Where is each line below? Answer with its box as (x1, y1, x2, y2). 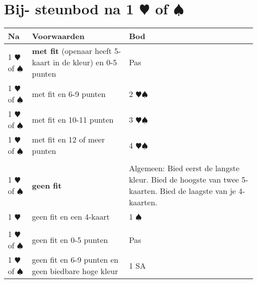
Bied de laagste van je (160, 185, 236, 197)
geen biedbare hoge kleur (32, 265, 118, 277)
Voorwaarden (32, 30, 85, 42)
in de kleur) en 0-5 (53, 56, 117, 68)
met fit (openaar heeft (32, 45, 112, 57)
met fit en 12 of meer (32, 134, 105, 145)
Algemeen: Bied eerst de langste (128, 162, 240, 174)
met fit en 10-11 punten (32, 113, 114, 125)
